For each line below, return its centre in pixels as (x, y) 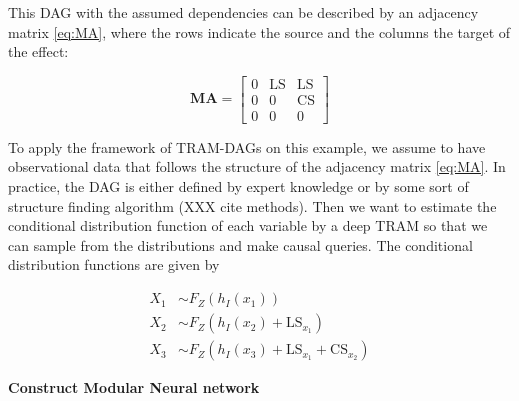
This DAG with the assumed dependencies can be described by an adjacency (243, 12)
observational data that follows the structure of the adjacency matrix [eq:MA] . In (257, 166)
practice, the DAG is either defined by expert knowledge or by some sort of (238, 186)
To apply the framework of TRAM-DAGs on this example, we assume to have (247, 146)
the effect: (38, 51)
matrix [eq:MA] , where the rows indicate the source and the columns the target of (259, 31)
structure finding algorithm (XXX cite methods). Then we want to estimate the (252, 205)
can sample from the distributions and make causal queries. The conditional (240, 244)
